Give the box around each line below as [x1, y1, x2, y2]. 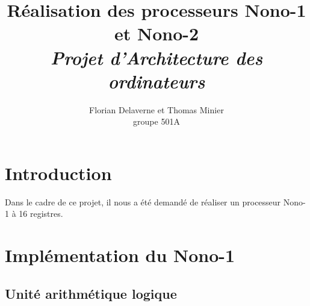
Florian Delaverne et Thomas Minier [89, 103, 224, 116]
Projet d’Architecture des [50, 45, 263, 70]
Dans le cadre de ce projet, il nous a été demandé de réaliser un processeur [5, 195, 281, 208]
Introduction [5, 160, 112, 185]
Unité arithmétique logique [5, 284, 177, 302]
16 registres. [19, 207, 63, 220]
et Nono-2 [114, 21, 199, 46]
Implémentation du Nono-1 [5, 243, 235, 267]
